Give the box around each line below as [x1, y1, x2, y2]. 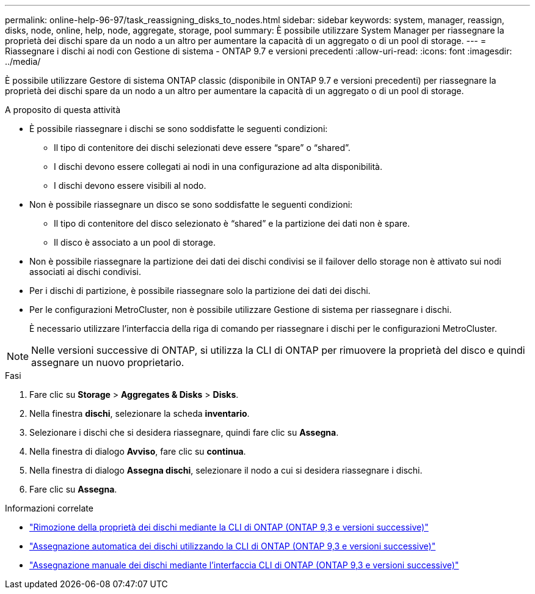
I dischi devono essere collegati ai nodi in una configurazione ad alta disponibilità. [54, 161, 383, 172]
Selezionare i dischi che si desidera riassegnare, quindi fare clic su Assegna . [29, 427, 339, 438]
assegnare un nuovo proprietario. [31, 356, 184, 369]
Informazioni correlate [5, 503, 93, 513]
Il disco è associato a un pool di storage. [54, 237, 216, 248]
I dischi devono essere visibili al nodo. [54, 180, 206, 191]
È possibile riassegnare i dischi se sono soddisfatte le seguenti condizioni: [29, 123, 328, 134]
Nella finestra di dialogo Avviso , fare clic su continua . [29, 446, 246, 457]
